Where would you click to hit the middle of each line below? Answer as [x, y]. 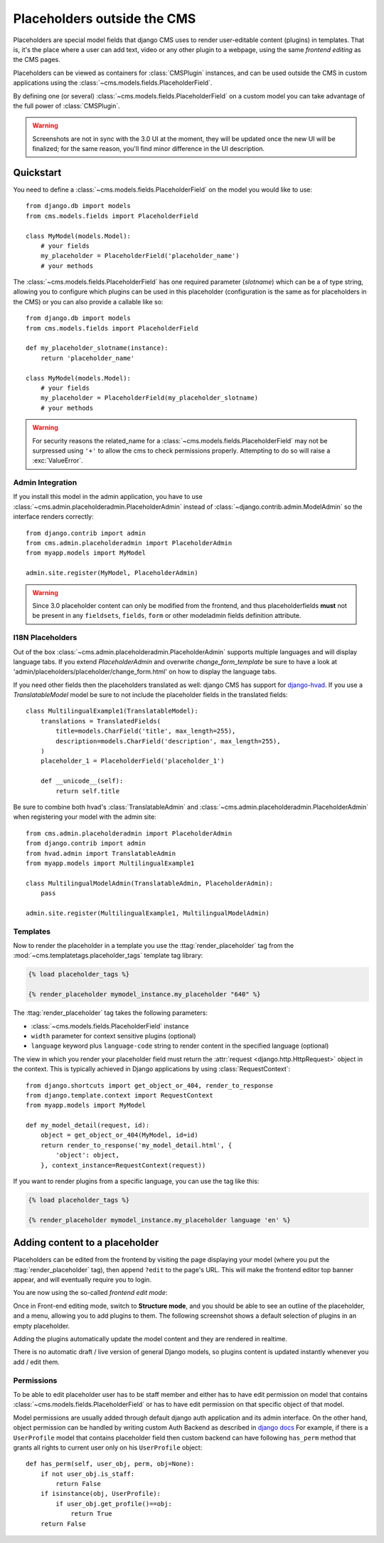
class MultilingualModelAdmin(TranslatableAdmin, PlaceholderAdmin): [150, 883]
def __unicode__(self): [82, 781]
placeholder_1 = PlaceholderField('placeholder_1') [132, 761]
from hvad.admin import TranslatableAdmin [101, 853]
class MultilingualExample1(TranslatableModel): [112, 711]
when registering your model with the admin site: [85, 817]
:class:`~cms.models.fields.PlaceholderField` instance [110, 1026]
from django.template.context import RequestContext [119, 1095]
